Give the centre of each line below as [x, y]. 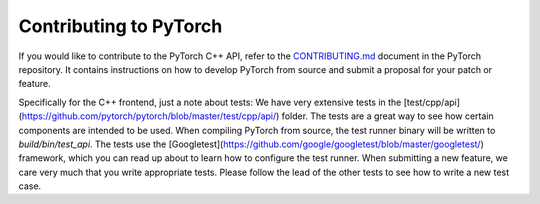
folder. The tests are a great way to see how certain [387, 116]
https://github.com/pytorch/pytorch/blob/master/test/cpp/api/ [149, 116]
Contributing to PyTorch [120, 26]
